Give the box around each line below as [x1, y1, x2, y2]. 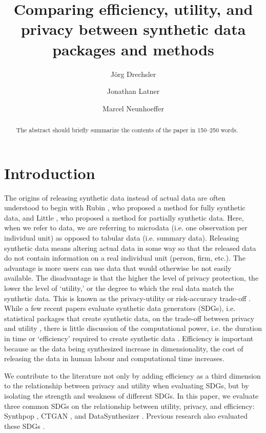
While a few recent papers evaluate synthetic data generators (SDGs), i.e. [4, 303, 236, 313]
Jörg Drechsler [110, 68, 156, 79]
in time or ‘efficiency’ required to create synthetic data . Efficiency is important [4, 332, 254, 343]
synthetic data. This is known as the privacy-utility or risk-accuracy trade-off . [4, 292, 251, 303]
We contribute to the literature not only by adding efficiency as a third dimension [4, 370, 261, 381]
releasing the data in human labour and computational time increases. [4, 353, 224, 364]
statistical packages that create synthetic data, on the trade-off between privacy [4, 312, 255, 323]
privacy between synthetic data [21, 18, 246, 40]
